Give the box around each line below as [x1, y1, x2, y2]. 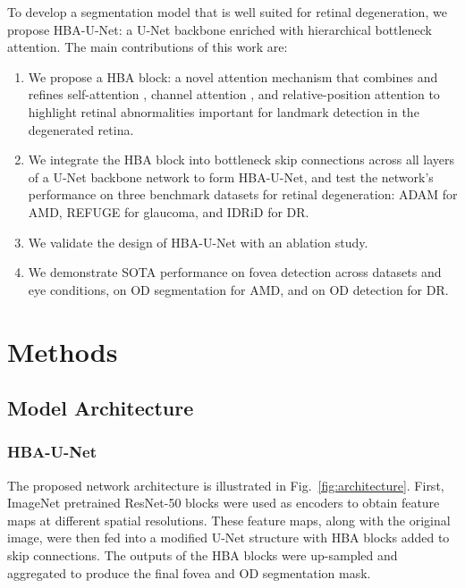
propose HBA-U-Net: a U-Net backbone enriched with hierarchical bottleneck [7, 20, 432, 38]
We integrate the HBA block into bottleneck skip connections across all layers [28, 150, 455, 169]
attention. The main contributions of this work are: [7, 38, 288, 56]
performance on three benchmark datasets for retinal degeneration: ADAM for [28, 185, 458, 204]
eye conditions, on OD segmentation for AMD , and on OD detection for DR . [28, 280, 449, 298]
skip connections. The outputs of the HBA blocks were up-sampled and [7, 546, 398, 565]
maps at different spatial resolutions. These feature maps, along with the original [7, 510, 451, 529]
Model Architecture [7, 394, 194, 422]
